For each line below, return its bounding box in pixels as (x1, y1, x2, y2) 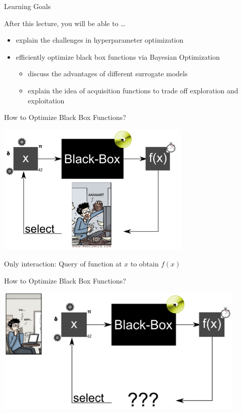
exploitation (28, 95, 65, 105)
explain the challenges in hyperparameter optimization (16, 35, 184, 45)
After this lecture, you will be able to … (4, 18, 126, 28)
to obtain (130, 258, 159, 269)
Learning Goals (4, 1, 51, 11)
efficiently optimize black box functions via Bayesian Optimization (16, 51, 220, 62)
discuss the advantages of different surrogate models (28, 68, 188, 79)
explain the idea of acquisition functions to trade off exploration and (28, 85, 238, 95)
